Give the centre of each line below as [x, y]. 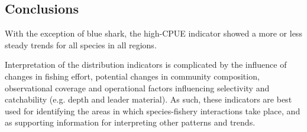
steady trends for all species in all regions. [81, 44]
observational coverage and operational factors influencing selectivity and [137, 88]
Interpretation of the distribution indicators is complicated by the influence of [146, 65]
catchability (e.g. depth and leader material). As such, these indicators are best [148, 99]
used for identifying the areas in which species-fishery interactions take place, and [153, 110]
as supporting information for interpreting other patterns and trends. [130, 122]
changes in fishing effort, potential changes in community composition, [132, 76]
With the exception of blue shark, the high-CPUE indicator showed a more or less [153, 33]
